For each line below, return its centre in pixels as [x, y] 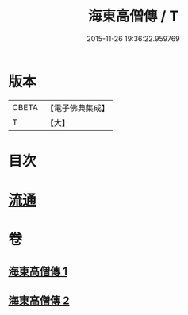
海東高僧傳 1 [38, 271]
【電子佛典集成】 [77, 108]
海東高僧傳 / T [133, 16]
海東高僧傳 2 [39, 301]
